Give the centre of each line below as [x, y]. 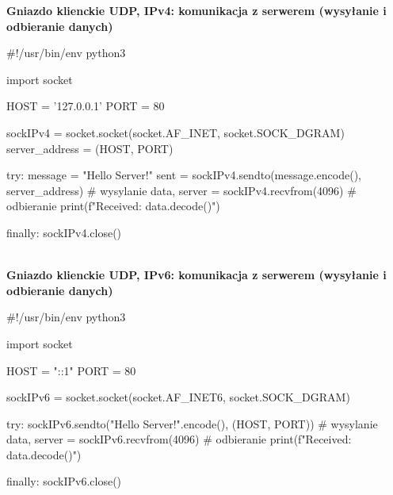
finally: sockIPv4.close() [64, 232]
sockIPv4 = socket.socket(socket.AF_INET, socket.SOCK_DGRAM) [176, 132]
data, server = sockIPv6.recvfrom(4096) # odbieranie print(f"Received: [179, 439]
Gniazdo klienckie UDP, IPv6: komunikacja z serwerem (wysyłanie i [196, 275]
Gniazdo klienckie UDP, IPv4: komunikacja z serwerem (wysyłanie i [196, 10]
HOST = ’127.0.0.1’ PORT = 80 [86, 106]
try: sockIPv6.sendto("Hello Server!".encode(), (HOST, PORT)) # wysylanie [192, 423]
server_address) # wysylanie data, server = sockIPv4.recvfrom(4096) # [181, 190]
